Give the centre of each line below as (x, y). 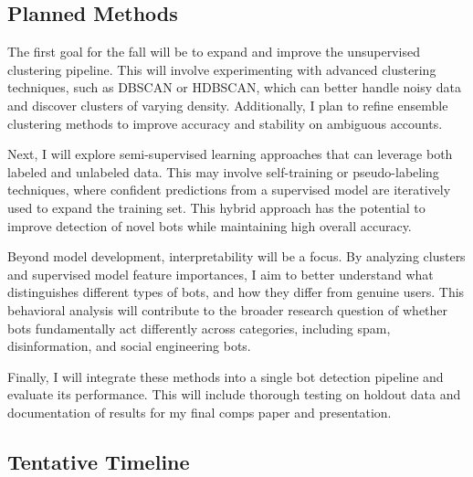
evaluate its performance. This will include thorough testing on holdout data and (234, 394)
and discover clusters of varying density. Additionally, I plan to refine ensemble (228, 105)
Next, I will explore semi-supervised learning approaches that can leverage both (230, 154)
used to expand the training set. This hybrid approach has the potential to (216, 207)
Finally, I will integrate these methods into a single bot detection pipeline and (226, 376)
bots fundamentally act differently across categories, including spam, (199, 328)
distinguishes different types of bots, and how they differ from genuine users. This (236, 292)
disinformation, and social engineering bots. (129, 346)
